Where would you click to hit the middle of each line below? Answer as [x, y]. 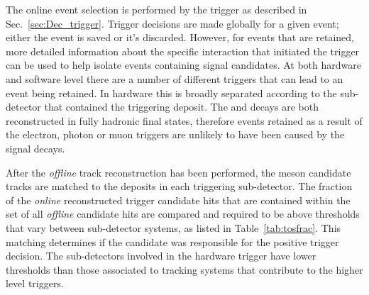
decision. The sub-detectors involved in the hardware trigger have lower [161, 256]
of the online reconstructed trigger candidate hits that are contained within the [178, 200]
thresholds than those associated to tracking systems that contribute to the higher [184, 269]
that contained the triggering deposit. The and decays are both [181, 107]
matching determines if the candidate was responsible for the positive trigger [172, 241]
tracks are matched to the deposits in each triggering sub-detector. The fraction [179, 186]
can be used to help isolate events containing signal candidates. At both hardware [183, 65]
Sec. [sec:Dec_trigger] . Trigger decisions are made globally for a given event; [172, 23]
